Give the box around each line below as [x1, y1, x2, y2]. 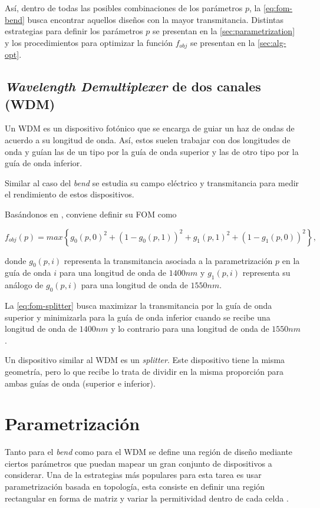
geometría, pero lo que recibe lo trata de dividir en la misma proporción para [5, 365, 283, 377]
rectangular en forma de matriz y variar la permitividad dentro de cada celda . [5, 491, 289, 504]
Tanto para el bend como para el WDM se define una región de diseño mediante [5, 446, 293, 458]
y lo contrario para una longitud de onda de [111, 322, 269, 335]
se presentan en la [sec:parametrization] [152, 25, 295, 37]
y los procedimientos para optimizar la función [5, 36, 173, 48]
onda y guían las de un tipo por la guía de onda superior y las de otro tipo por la [5, 145, 299, 157]
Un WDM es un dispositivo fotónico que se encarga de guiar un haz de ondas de [5, 122, 295, 134]
